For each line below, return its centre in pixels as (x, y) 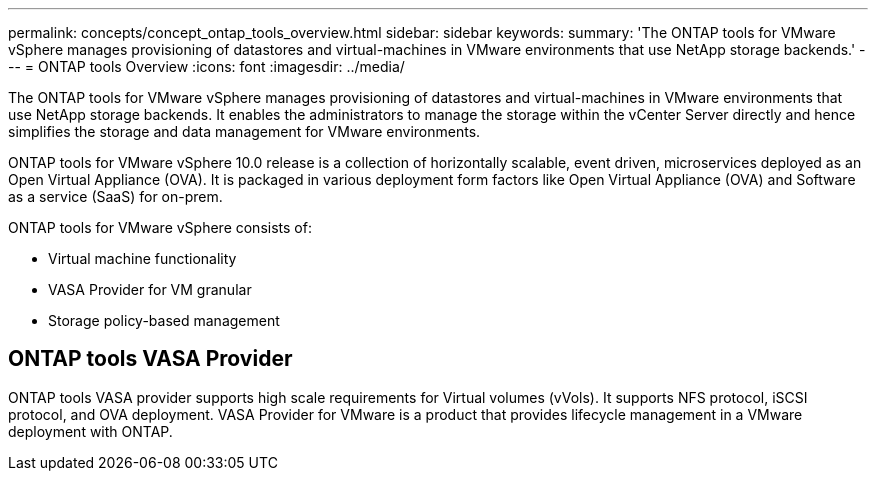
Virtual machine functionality (142, 258)
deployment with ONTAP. (90, 431)
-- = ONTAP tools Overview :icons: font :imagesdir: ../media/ (206, 66)
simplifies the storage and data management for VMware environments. (244, 131)
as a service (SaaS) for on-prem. (115, 196)
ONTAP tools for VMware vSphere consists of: (160, 227)
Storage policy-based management (164, 320)
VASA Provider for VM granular (150, 289)
